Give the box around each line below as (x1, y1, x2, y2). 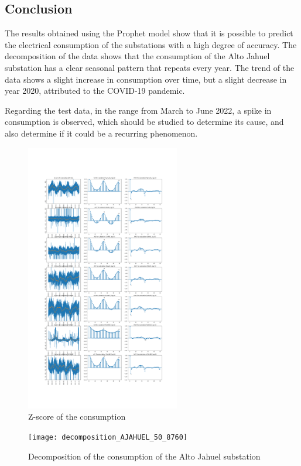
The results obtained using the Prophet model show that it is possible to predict (5, 27, 293, 39)
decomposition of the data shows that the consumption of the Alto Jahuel (5, 50, 270, 62)
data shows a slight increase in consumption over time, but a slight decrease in (5, 73, 287, 85)
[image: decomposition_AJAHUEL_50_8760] (28, 433, 188, 442)
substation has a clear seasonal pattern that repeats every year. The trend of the (5, 61, 295, 73)
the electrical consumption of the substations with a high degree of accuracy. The (5, 38, 297, 50)
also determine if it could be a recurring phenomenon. (5, 127, 198, 139)
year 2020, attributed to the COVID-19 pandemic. (5, 84, 185, 97)
